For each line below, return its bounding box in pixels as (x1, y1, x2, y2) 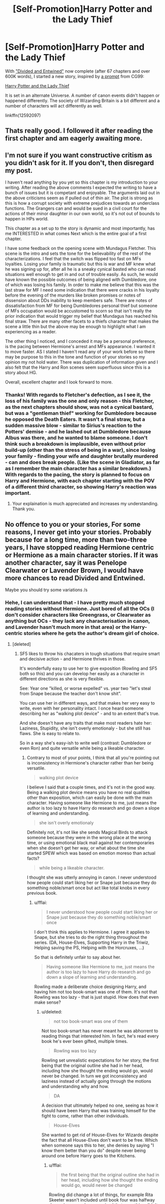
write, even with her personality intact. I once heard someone (19, 705, 144, 711)
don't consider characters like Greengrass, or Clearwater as (5, 611, 151, 618)
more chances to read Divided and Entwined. (5, 574, 146, 582)
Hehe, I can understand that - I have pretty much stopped (5, 599, 145, 606)
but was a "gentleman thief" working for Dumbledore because (5, 410, 157, 417)
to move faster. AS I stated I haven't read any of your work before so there (5, 349, 155, 355)
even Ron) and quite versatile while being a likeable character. (19, 745, 145, 751)
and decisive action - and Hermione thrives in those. (19, 656, 126, 661)
